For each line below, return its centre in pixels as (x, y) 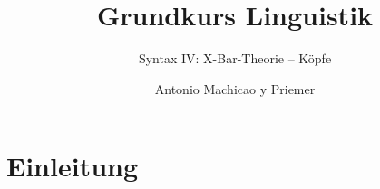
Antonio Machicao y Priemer (235, 88)
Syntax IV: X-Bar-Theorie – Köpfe (235, 58)
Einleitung (73, 166)
